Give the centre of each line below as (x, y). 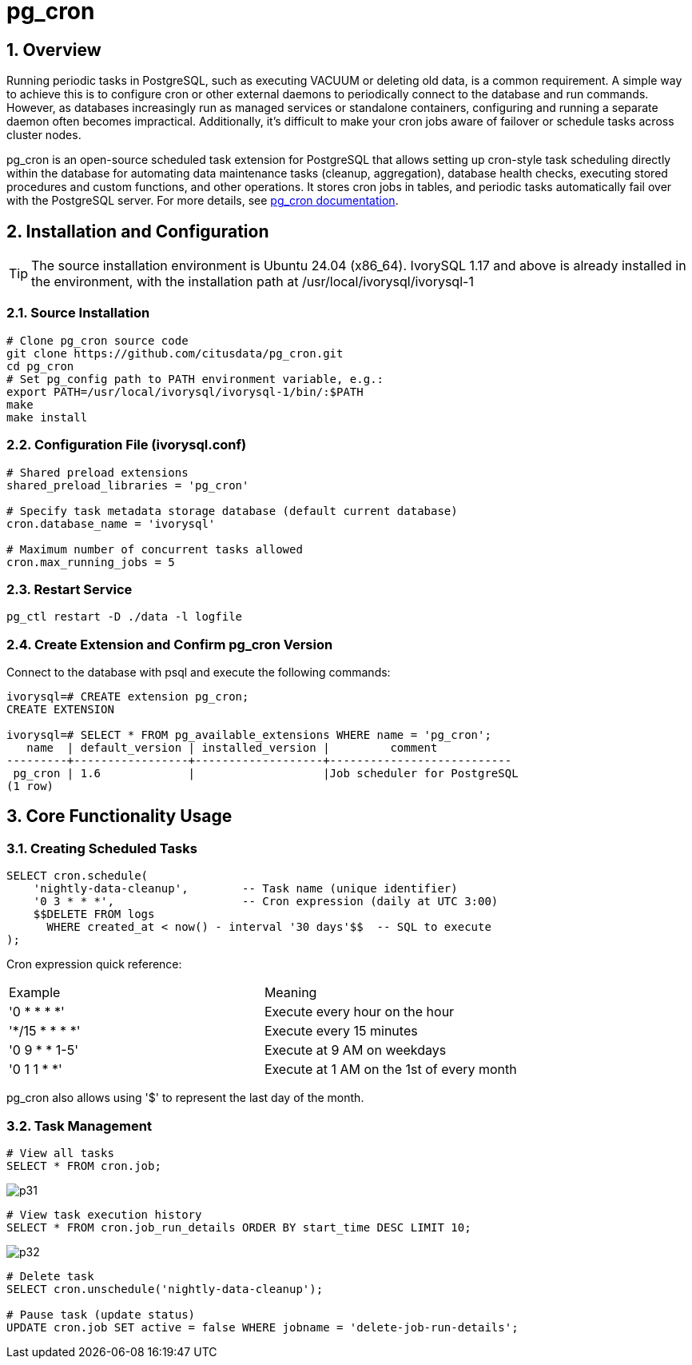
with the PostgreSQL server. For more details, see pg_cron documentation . (203, 201)
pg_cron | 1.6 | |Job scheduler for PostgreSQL (266, 774)
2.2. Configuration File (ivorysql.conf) (127, 445)
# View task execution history (104, 1214)
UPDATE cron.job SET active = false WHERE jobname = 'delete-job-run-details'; (262, 1327)
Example (35, 993)
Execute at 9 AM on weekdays (355, 1050)
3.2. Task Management (79, 1126)
